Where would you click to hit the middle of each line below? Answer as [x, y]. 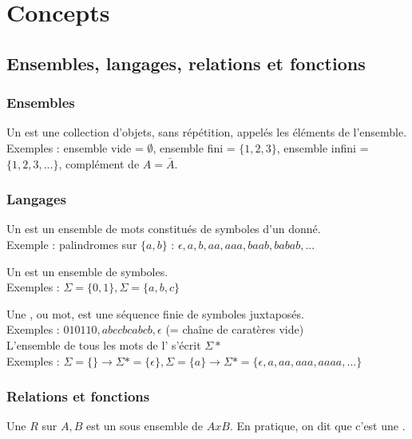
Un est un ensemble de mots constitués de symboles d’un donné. [164, 229]
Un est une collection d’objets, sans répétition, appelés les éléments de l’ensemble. [207, 132]
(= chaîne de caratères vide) [235, 329]
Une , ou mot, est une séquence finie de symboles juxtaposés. [155, 313]
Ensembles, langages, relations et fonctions [186, 63]
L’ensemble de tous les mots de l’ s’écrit [104, 344]
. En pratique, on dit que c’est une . [317, 426]
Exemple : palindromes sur [72, 244]
